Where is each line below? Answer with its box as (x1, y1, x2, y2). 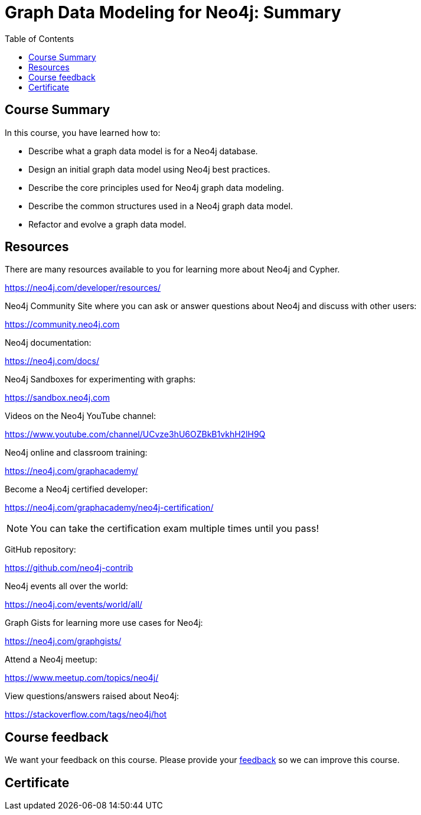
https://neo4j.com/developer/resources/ (5, 283, 161, 293)
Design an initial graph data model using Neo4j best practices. (28, 164, 270, 174)
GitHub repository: (5, 544, 76, 555)
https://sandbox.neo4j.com (5, 392, 110, 403)
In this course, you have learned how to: (5, 127, 161, 138)
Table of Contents (5, 33, 74, 44)
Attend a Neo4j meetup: (5, 654, 97, 665)
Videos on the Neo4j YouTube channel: (5, 411, 156, 421)
